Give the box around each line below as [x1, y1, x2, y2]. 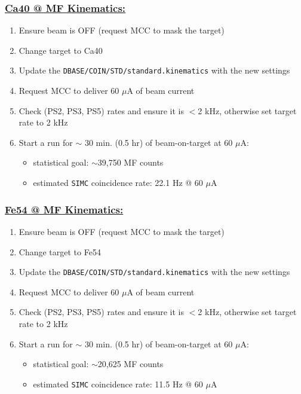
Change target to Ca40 [19, 44, 103, 56]
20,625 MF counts [97, 358, 164, 370]
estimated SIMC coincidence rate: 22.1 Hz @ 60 [33, 176, 203, 189]
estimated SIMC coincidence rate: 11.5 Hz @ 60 [33, 377, 203, 390]
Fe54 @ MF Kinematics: [5, 201, 124, 216]
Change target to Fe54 [19, 245, 101, 258]
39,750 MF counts [97, 156, 164, 169]
